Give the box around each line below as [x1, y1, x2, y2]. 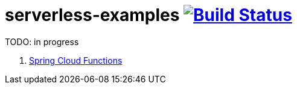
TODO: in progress [5, 36, 79, 47]
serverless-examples [5, 5, 180, 25]
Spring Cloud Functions [29, 55, 123, 66]
